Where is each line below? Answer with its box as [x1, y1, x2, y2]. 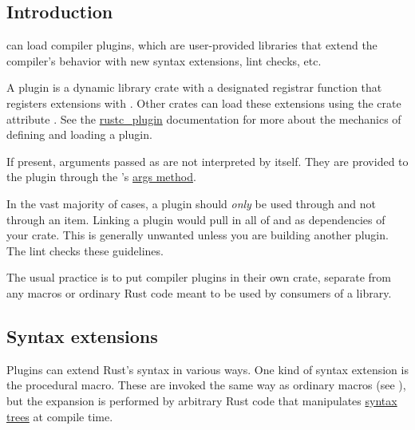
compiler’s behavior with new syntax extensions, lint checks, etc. [6, 52, 322, 69]
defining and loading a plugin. [6, 126, 152, 143]
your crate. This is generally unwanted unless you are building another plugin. [6, 227, 389, 243]
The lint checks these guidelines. [6, 242, 164, 258]
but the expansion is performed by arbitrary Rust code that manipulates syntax [6, 392, 397, 408]
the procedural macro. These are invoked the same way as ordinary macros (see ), [6, 377, 406, 393]
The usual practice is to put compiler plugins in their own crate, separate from [6, 269, 391, 286]
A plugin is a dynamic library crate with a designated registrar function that [6, 79, 382, 96]
